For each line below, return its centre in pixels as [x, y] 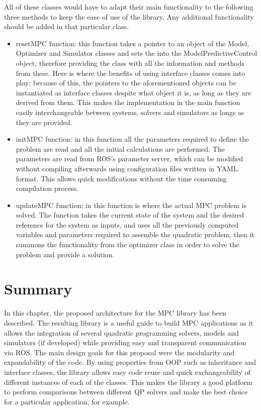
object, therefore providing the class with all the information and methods [130, 63]
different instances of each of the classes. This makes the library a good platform [128, 382]
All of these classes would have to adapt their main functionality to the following [129, 7]
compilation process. [47, 188]
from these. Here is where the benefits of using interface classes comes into [130, 73]
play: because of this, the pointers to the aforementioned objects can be [126, 83]
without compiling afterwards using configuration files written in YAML [127, 168]
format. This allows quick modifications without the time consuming [121, 178]
